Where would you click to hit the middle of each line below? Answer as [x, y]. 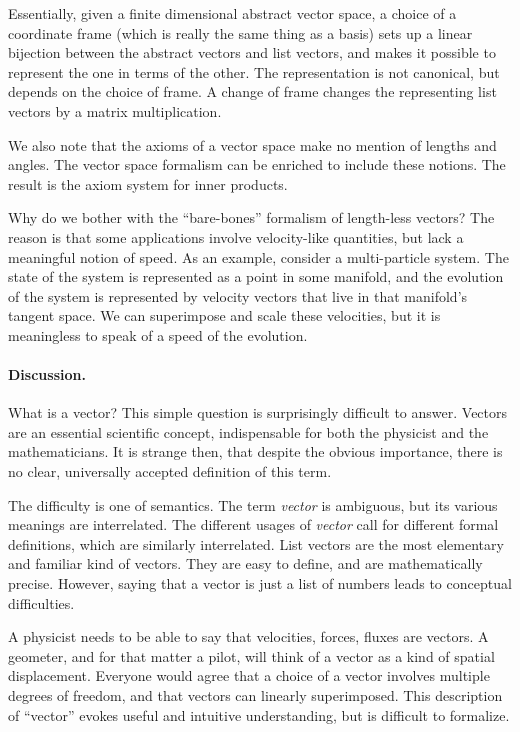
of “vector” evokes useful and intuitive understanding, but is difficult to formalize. [259, 714]
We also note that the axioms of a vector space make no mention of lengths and [252, 144]
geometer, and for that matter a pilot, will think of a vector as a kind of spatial [251, 655]
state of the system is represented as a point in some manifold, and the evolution [256, 276]
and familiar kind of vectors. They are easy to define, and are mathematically [245, 563]
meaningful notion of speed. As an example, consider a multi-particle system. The [258, 256]
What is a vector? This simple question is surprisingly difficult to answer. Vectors [258, 412]
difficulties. [41, 602]
